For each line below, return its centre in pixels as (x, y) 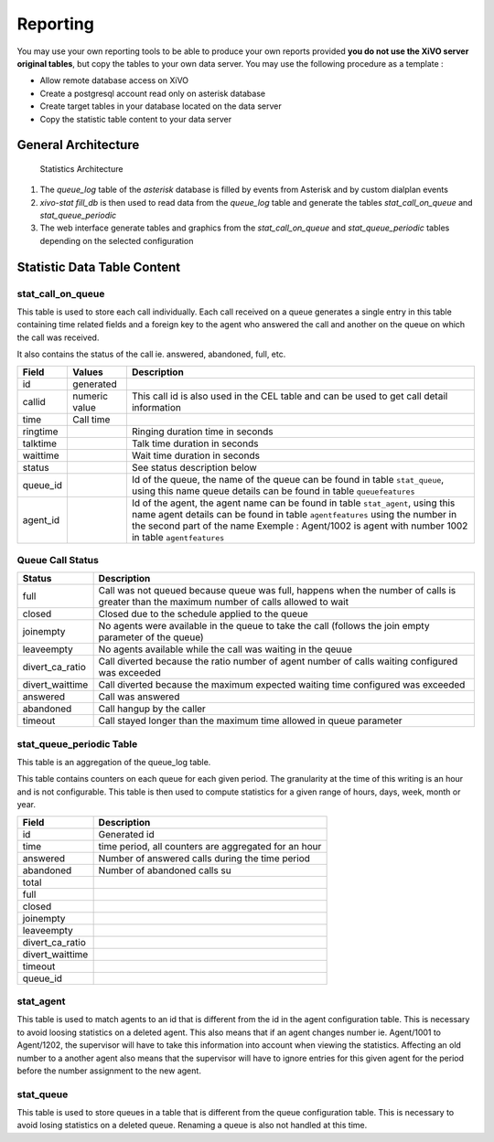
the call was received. (58, 337)
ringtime (40, 432)
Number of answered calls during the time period (204, 858)
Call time (91, 419)
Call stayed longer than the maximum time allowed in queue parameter (250, 720)
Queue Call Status (58, 560)
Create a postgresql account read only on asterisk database (152, 93)
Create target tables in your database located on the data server (161, 106)
